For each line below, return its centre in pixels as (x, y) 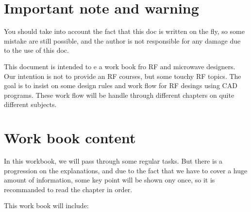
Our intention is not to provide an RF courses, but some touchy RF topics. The (123, 76)
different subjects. (30, 104)
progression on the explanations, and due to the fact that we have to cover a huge (126, 170)
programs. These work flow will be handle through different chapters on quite (119, 95)
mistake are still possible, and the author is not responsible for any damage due (122, 40)
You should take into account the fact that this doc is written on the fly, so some (124, 31)
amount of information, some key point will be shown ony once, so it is (109, 180)
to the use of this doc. (36, 50)
